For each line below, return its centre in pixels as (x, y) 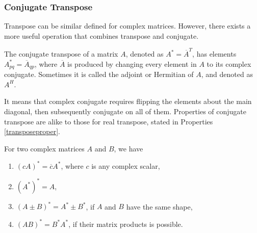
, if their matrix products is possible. (126, 224)
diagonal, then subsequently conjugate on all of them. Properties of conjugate (125, 111)
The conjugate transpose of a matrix (61, 54)
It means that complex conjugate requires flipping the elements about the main (128, 101)
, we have (128, 148)
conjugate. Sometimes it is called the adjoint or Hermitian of (99, 74)
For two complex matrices (44, 148)
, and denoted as (227, 74)
